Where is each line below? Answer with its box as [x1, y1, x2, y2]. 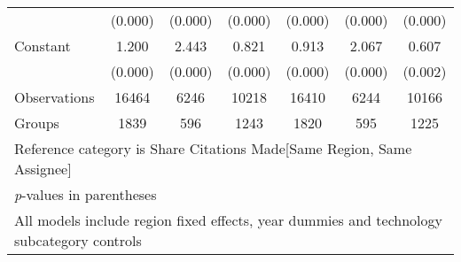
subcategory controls [14, 230, 142, 250]
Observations [14, 87, 95, 107]
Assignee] [14, 158, 72, 179]
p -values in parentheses [14, 184, 157, 204]
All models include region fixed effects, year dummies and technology [14, 210, 442, 230]
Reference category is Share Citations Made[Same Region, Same [14, 138, 412, 158]
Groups [14, 112, 59, 133]
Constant [14, 35, 71, 56]
